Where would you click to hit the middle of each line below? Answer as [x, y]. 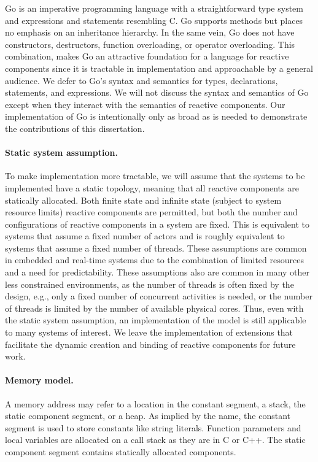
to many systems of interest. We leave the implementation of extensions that [149, 332]
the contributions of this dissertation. [75, 128]
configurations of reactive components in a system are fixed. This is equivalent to [157, 224]
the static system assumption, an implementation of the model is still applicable [156, 320]
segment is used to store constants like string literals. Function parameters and [153, 427]
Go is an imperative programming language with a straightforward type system [154, 8]
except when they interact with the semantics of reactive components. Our [145, 104]
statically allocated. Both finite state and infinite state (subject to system [143, 200]
